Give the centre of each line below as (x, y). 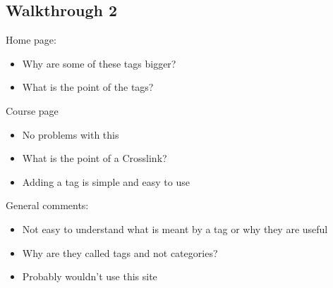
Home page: (31, 40)
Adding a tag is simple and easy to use (106, 181)
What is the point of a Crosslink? (95, 158)
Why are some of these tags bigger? (99, 63)
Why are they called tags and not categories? (120, 252)
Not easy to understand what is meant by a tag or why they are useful (175, 228)
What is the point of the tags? (88, 87)
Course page (32, 110)
